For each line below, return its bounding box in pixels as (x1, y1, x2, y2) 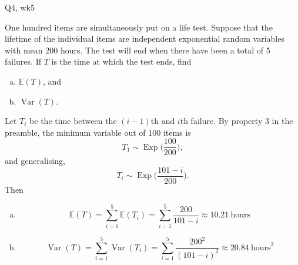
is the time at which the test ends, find (51, 55, 192, 68)
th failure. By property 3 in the (180, 115, 293, 127)
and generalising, (5, 155, 65, 167)
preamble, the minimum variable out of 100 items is (5, 126, 191, 138)
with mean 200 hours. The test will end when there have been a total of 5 (5, 43, 270, 56)
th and (150, 115, 175, 127)
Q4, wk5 (5, 1, 35, 13)
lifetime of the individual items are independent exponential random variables (5, 32, 284, 45)
